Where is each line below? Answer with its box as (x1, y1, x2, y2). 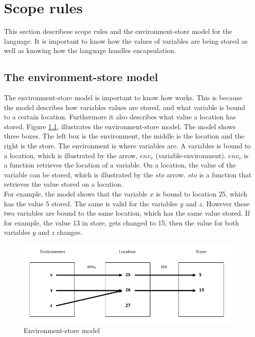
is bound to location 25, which (156, 189, 248, 199)
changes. (57, 227, 83, 237)
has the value (4, 198, 44, 208)
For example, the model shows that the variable (4, 189, 148, 199)
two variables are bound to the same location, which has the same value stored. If (4, 208, 250, 218)
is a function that (199, 169, 252, 179)
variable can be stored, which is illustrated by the (4, 169, 153, 179)
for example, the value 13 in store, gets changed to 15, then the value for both (4, 217, 239, 227)
